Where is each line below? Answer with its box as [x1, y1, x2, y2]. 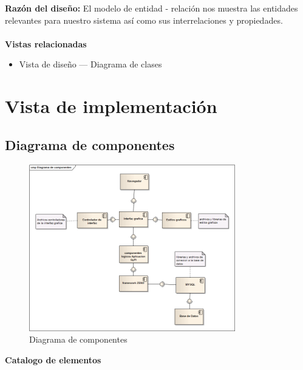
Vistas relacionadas [5, 37, 87, 50]
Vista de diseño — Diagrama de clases [19, 58, 162, 70]
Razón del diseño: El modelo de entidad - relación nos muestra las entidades [5, 2, 298, 14]
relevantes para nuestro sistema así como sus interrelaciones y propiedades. [5, 13, 283, 26]
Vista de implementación [5, 94, 217, 118]
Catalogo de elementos [5, 354, 101, 366]
